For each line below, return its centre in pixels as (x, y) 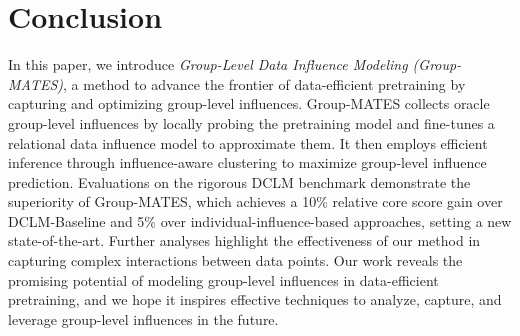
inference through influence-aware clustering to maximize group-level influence (247, 162)
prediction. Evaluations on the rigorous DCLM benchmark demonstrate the (239, 181)
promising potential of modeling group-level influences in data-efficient (223, 279)
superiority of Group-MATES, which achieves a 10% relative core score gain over (255, 201)
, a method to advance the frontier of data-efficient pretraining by (264, 83)
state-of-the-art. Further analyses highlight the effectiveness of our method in (244, 240)
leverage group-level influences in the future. (143, 318)
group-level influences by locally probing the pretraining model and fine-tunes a (251, 122)
